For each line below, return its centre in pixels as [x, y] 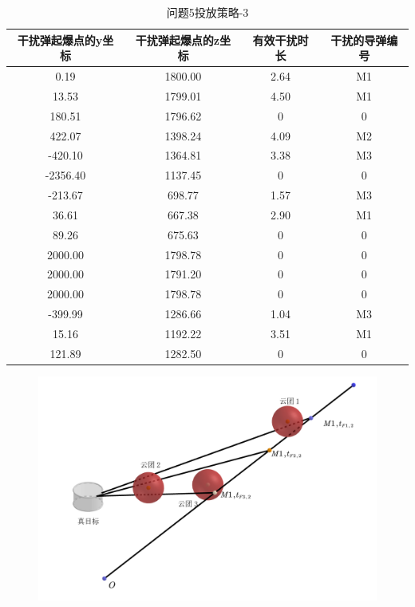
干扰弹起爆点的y [60, 39]
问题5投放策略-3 [207, 12]
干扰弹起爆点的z [177, 39]
